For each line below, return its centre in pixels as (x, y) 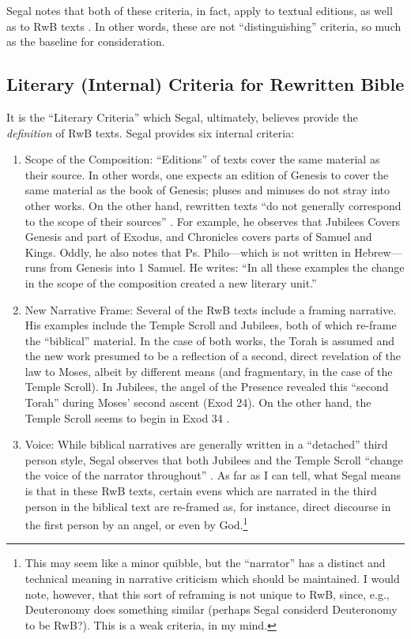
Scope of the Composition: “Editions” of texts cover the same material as (202, 159)
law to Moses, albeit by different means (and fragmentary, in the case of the (209, 371)
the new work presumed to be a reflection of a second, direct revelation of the (213, 356)
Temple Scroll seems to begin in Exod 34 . (127, 417)
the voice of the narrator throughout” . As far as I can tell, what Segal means (213, 475)
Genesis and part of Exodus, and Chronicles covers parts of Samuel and (198, 237)
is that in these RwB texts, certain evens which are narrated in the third (201, 491)
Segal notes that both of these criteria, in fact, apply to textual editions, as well (200, 10)
